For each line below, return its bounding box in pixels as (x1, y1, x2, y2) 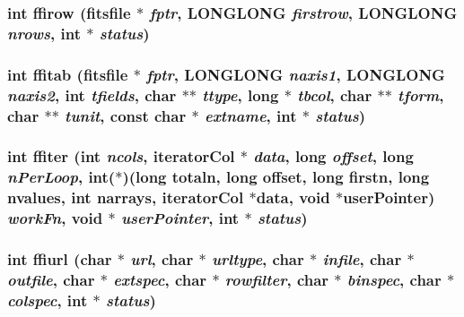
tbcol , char (297, 83, 372, 106)
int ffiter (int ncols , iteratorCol (7, 145, 235, 167)
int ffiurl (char (7, 247, 112, 270)
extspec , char (113, 268, 207, 290)
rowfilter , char (224, 268, 329, 290)
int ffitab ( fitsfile (7, 63, 128, 85)
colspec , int (7, 288, 88, 311)
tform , (398, 83, 444, 106)
